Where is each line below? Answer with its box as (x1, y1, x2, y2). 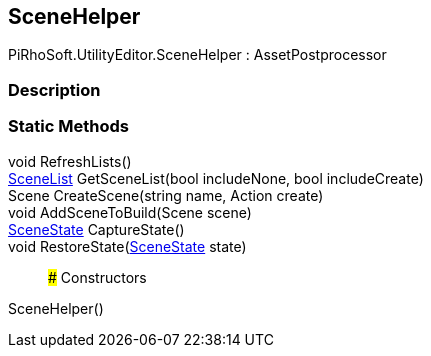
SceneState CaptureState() (8, 220, 185, 238)
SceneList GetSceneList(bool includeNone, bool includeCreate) (8, 169, 424, 187)
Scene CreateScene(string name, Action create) (8, 186, 324, 204)
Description (8, 79, 101, 100)
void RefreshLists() (8, 152, 132, 170)
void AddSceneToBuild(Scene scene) (8, 203, 252, 221)
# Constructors (48, 268, 147, 286)
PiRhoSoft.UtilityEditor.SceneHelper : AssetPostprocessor (8, 46, 387, 64)
